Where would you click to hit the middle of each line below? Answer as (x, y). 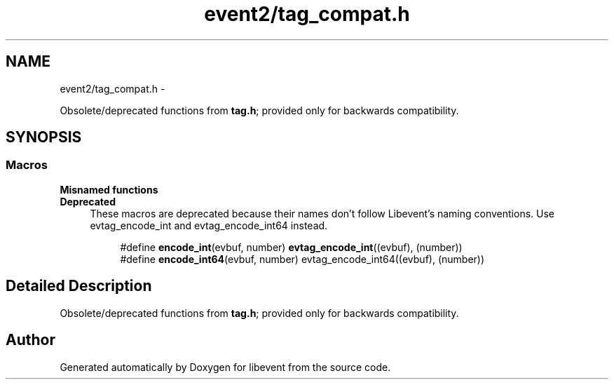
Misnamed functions (109, 189)
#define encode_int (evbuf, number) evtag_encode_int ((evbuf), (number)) (291, 247)
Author (30, 340)
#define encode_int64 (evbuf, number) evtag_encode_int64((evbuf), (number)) (302, 259)
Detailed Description (79, 286)
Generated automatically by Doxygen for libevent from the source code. (225, 367)
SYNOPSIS (44, 137)
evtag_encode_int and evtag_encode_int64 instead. (209, 225)
